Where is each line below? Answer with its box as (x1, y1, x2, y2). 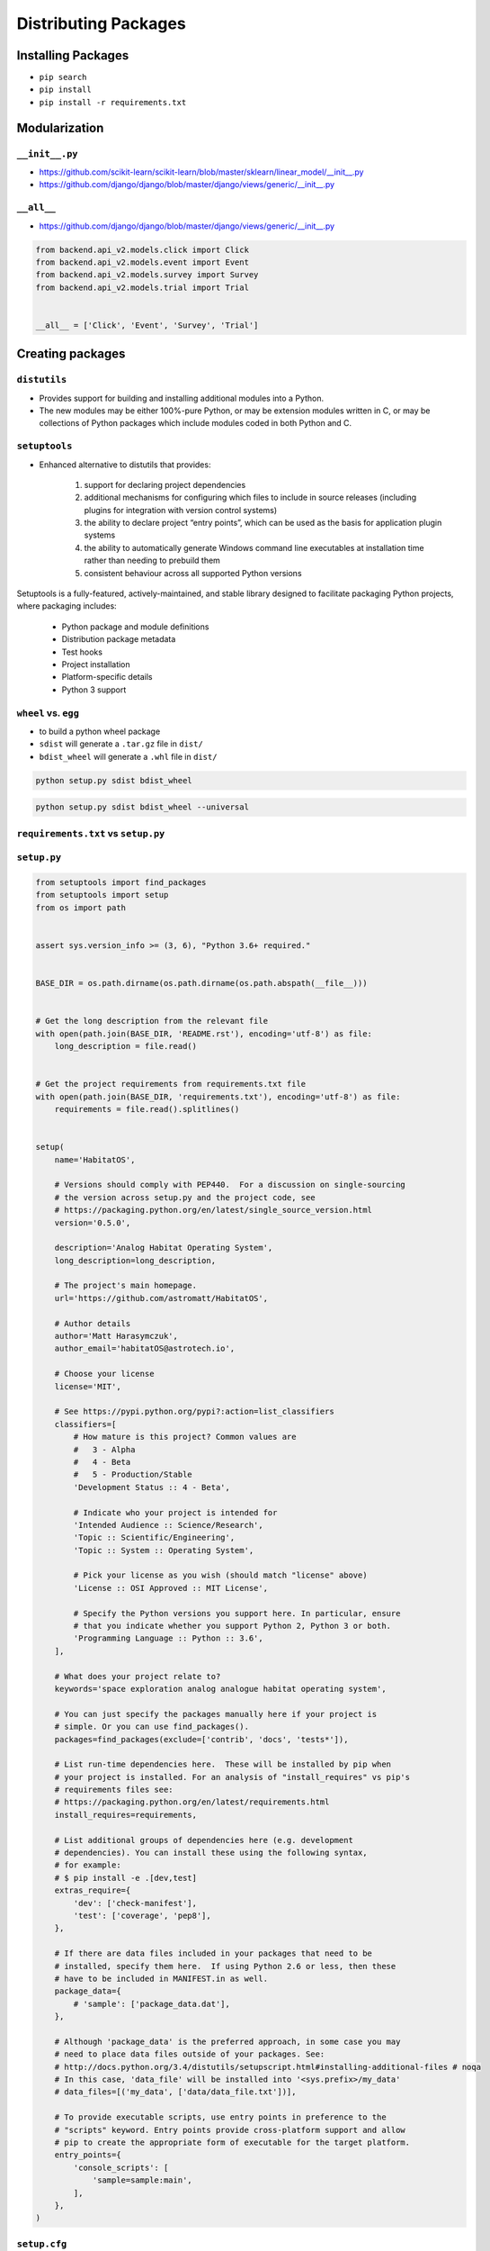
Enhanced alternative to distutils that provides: (39, 459, 211, 470)
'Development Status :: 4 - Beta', (73, 1482, 231, 1492)
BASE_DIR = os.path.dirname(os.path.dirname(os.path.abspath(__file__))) (35, 978, 368, 989)
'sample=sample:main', (92, 2175, 192, 2185)
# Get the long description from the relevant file (35, 1016, 269, 1026)
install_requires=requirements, (54, 1810, 198, 1820)
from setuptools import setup (35, 890, 169, 900)
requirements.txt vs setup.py (16, 827, 165, 839)
